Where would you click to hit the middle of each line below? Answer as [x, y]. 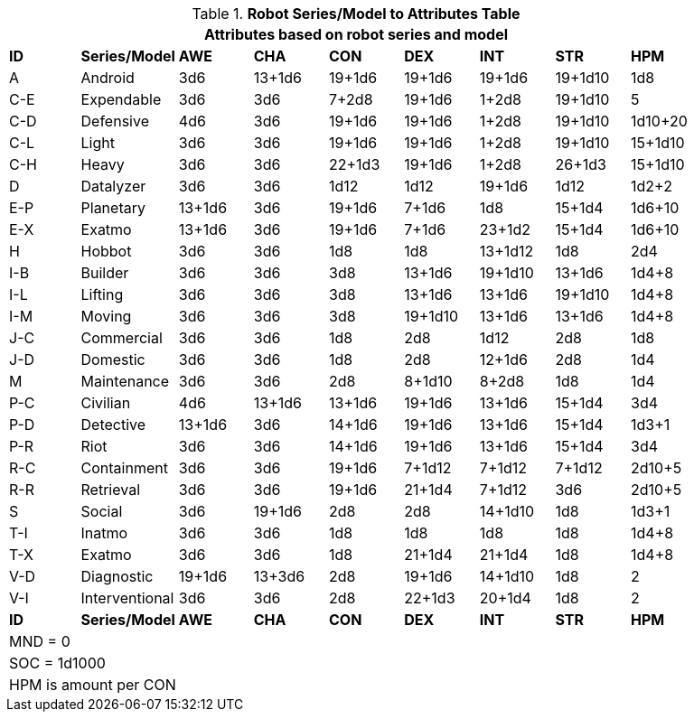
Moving [106, 316]
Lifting [102, 294]
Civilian [106, 403]
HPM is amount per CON [93, 685]
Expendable [121, 99]
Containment [124, 468]
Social [102, 511]
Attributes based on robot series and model [356, 34]
